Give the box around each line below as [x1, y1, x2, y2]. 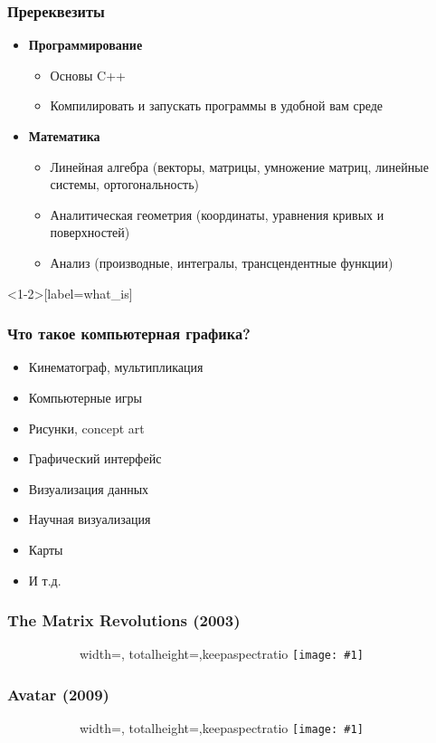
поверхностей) [50, 223, 130, 242]
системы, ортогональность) [50, 175, 200, 194]
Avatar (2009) [7, 682, 109, 705]
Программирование [28, 35, 143, 54]
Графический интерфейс [28, 449, 162, 468]
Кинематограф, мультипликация [28, 357, 204, 376]
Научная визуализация [28, 510, 151, 529]
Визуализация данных [28, 479, 149, 498]
